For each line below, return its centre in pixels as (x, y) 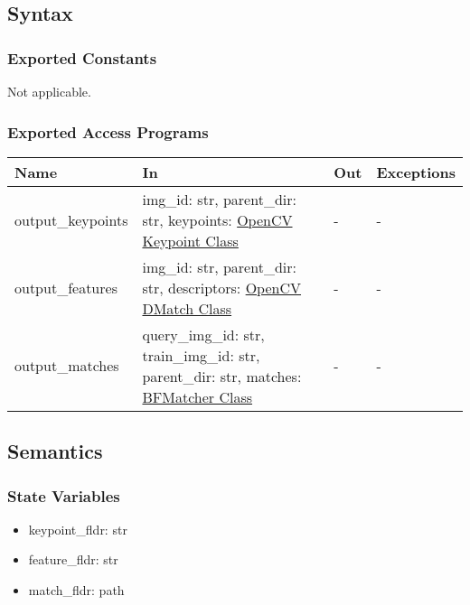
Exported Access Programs (108, 131)
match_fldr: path (76, 590)
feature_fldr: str (73, 559)
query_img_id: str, (203, 334)
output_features (66, 287)
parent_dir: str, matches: (222, 376)
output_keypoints (71, 219)
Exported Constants (82, 57)
